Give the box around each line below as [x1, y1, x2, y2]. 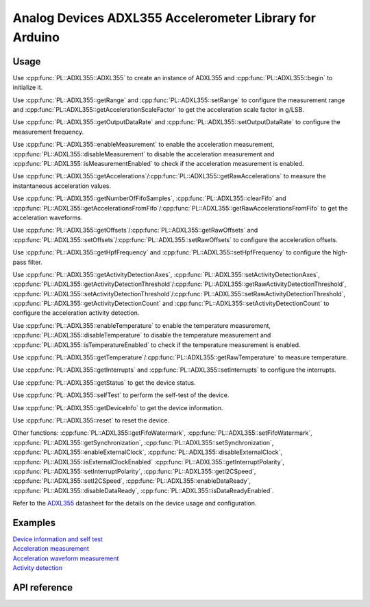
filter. [27, 258, 42, 266]
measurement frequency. [12, 128, 84, 136]
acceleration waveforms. [12, 213, 83, 222]
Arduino [12, 29, 60, 45]
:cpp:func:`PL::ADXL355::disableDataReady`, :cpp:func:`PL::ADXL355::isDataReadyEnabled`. [12, 486, 274, 495]
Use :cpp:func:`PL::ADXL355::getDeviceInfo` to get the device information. [12, 403, 223, 412]
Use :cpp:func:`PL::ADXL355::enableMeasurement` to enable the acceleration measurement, [12, 141, 275, 149]
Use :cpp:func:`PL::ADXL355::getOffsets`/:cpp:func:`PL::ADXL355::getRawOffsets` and [12, 226, 258, 235]
